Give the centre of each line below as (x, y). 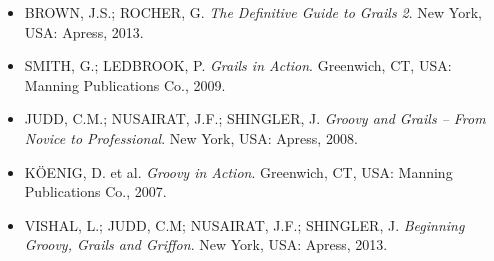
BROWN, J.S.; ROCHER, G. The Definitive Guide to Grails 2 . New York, (253, 12)
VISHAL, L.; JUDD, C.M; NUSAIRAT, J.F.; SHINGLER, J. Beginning (244, 224)
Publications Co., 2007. (95, 191)
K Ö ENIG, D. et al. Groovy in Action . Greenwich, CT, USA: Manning (238, 171)
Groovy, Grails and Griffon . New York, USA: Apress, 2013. (206, 244)
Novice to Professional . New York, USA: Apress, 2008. (191, 137)
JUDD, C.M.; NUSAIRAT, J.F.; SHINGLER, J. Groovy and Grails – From (255, 118)
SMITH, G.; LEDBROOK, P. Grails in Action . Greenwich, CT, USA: (238, 65)
